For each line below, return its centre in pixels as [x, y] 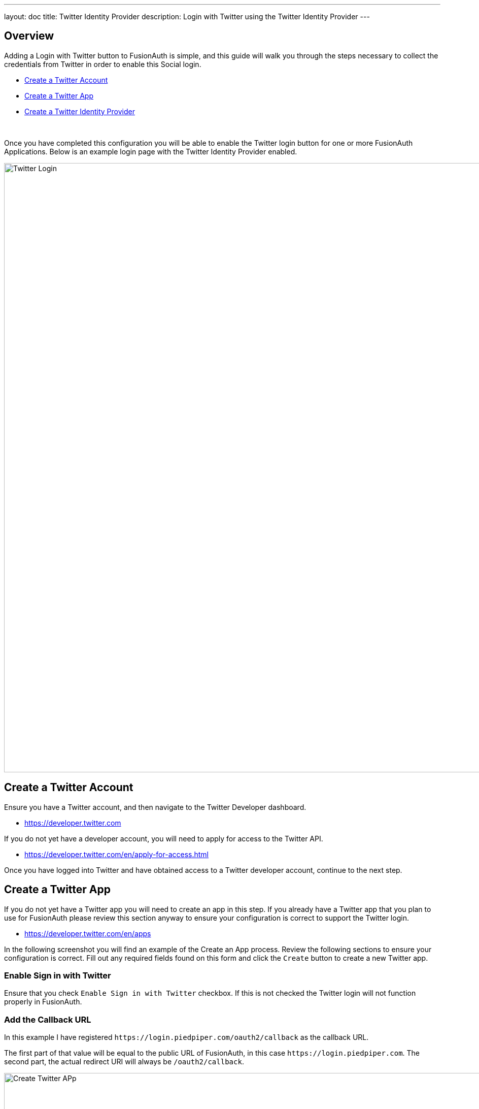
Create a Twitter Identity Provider [80, 111]
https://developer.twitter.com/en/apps [88, 933]
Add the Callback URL [48, 1019]
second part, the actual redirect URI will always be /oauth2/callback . [124, 1062]
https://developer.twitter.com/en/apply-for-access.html [117, 854]
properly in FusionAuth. [43, 1002]
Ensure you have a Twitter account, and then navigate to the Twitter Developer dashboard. [155, 807]
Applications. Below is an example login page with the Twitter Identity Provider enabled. [151, 151]
